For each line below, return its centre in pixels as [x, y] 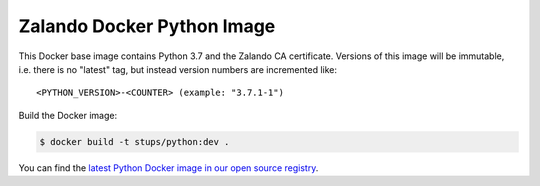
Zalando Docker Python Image [147, 26]
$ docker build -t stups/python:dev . [134, 141]
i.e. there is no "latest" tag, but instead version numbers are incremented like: [178, 69]
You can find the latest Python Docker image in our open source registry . [168, 167]
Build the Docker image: [68, 115]
